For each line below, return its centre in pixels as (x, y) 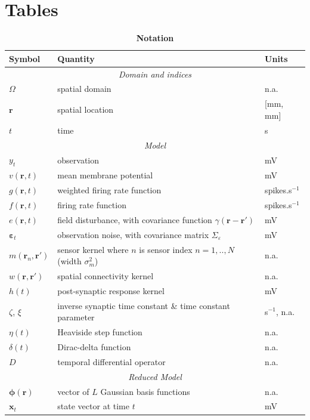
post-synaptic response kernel (111, 290)
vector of (73, 391)
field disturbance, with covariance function (135, 219)
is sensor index (166, 249)
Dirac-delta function (94, 347)
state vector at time (93, 406)
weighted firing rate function (109, 190)
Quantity (76, 58)
